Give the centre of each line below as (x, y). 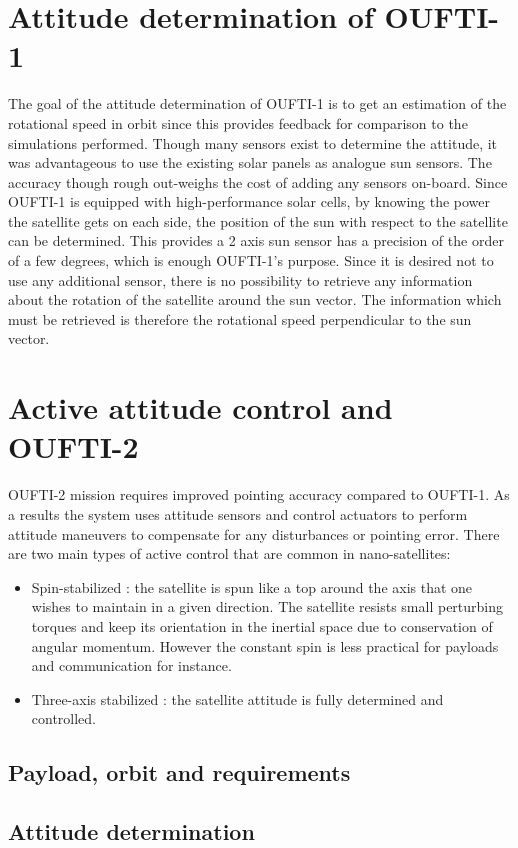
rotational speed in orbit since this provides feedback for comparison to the (238, 122)
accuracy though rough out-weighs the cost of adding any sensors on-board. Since (258, 181)
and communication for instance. (131, 665)
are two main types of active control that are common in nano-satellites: (229, 553)
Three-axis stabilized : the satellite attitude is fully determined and (237, 698)
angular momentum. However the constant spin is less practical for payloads (265, 645)
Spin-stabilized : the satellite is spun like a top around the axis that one (252, 586)
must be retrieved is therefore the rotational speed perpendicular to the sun (240, 318)
